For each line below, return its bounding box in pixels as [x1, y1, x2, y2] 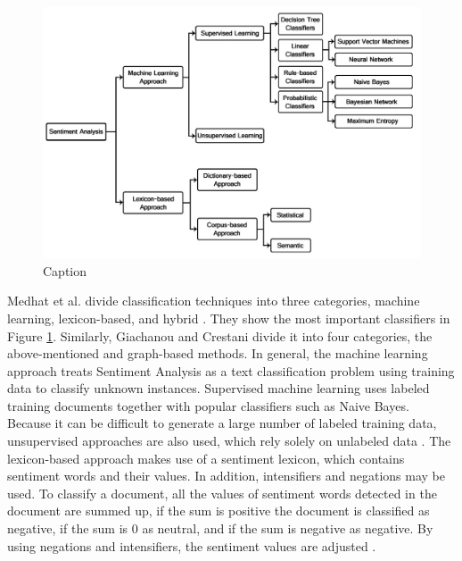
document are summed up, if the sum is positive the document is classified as [7, 501, 430, 520]
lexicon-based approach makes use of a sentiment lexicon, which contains [7, 448, 405, 467]
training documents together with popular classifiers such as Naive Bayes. [7, 396, 409, 414]
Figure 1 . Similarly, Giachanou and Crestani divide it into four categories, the [7, 326, 433, 345]
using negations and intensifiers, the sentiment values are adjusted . [7, 536, 376, 555]
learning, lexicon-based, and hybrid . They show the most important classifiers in [7, 308, 450, 327]
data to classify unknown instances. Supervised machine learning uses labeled [7, 379, 430, 398]
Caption [43, 261, 87, 280]
